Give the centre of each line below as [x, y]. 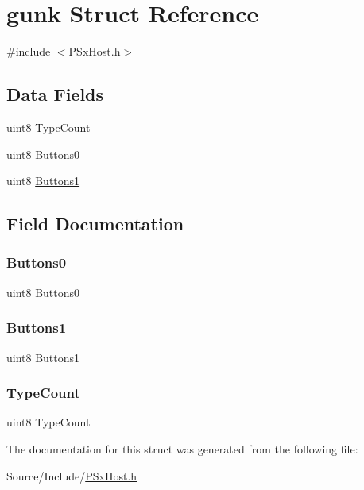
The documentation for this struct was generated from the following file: [182, 448]
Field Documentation [95, 224]
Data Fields [55, 94]
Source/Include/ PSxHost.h [72, 475]
